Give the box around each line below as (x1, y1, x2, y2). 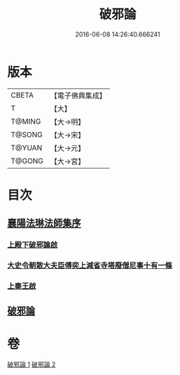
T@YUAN (11, 143, 43, 152)
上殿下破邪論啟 (7, 240, 58, 250)
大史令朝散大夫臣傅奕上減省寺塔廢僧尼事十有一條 (7, 261, 173, 270)
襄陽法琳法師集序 (7, 217, 81, 229)
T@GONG (11, 156, 43, 166)
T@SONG (11, 129, 43, 139)
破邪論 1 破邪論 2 (7, 360, 56, 369)
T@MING (11, 117, 41, 126)
